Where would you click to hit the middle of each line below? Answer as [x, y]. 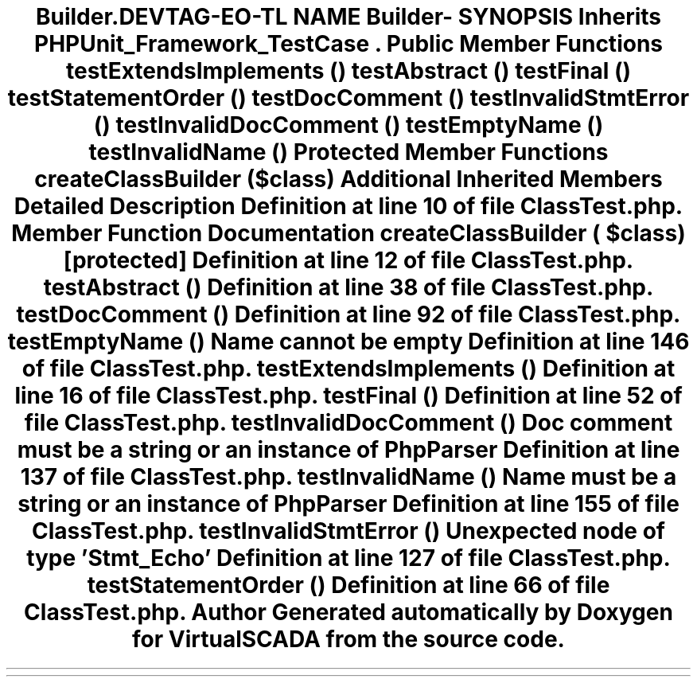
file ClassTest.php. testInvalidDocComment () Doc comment [348, 423]
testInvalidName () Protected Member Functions [348, 152]
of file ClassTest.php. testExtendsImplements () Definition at [348, 369]
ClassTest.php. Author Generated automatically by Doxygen [348, 612]
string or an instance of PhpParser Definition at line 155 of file [348, 504]
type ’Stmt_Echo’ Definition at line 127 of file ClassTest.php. [348, 558]
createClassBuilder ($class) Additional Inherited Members [348, 179]
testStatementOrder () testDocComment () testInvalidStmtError [348, 98]
